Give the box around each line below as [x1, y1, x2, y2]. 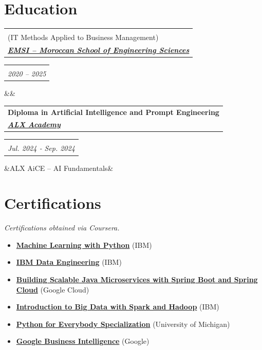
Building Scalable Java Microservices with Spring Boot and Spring [16, 274, 258, 285]
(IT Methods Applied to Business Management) [8, 32, 159, 43]
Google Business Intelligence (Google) [16, 336, 149, 346]
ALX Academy [8, 119, 61, 130]
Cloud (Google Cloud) [16, 284, 89, 295]
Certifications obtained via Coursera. [4, 222, 120, 233]
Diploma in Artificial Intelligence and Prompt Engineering [8, 106, 219, 117]
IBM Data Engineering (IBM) [16, 257, 122, 267]
